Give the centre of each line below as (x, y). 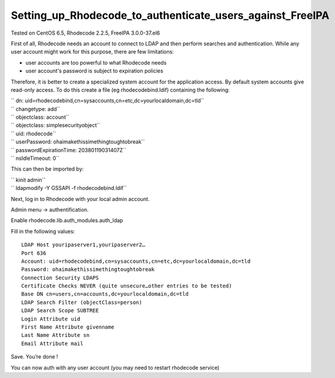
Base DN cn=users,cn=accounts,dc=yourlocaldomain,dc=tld (105, 294)
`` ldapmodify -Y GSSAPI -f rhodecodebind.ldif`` (69, 188)
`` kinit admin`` (28, 180)
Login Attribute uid (51, 319)
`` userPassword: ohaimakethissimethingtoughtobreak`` (78, 142)
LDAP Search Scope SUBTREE (60, 311)
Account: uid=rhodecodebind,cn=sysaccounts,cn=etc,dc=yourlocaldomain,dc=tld (136, 261)
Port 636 (34, 253)
